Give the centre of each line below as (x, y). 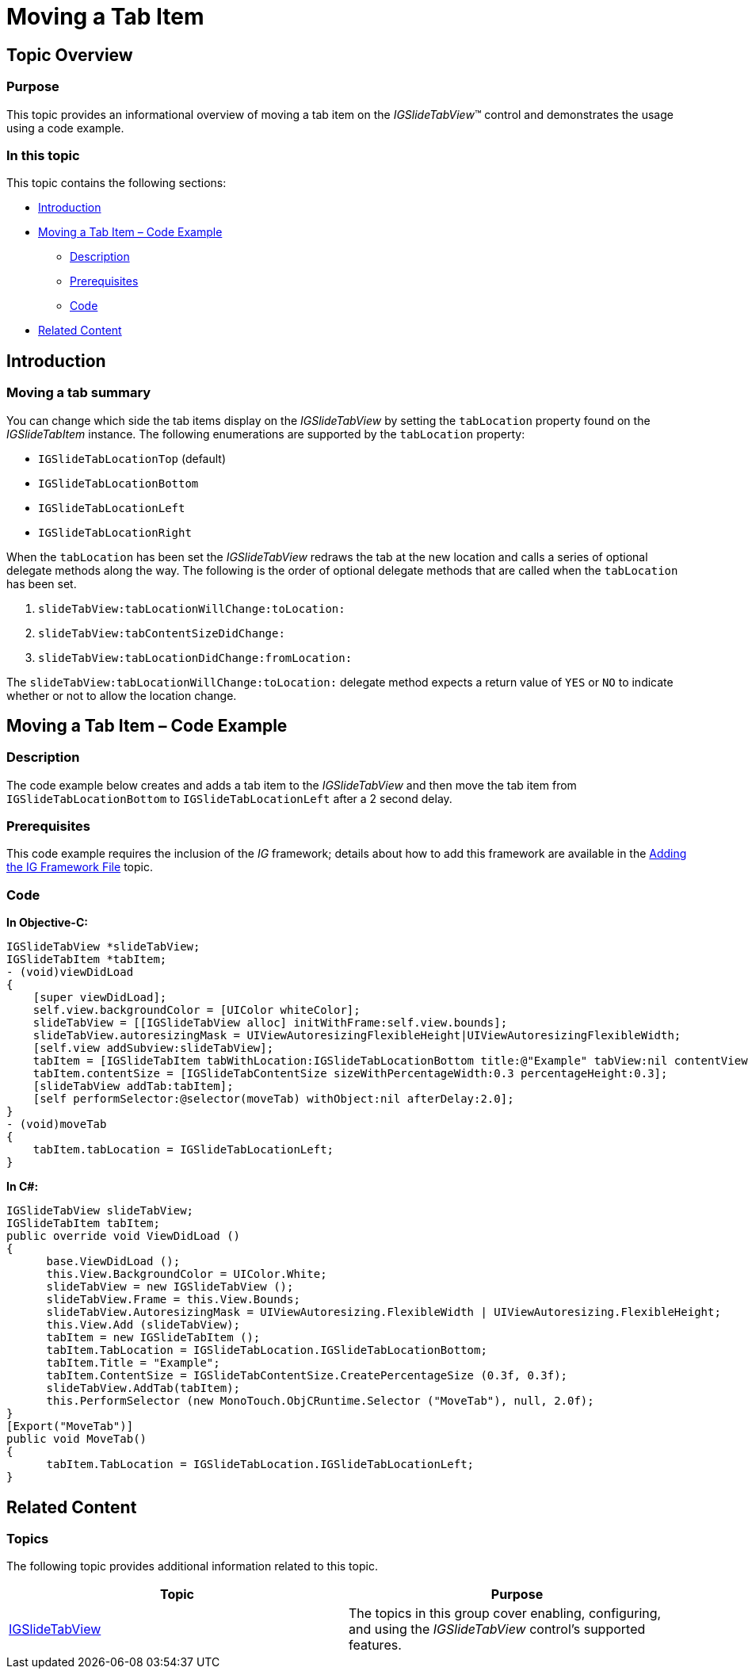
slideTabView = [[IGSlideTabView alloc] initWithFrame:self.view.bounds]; (270, 1023)
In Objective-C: (47, 923)
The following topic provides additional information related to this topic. (192, 1566)
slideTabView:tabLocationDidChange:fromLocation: (195, 658)
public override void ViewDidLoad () (124, 1236)
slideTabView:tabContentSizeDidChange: (162, 633)
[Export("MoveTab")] (70, 1426)
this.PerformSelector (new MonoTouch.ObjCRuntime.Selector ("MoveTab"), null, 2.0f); (320, 1401)
